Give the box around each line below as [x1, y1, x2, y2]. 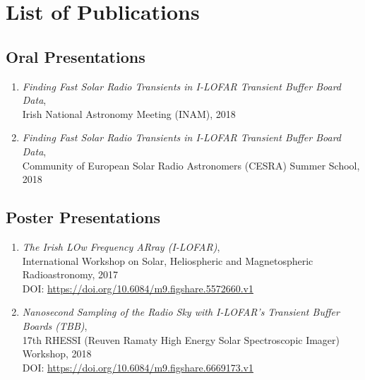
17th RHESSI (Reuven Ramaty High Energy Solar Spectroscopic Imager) [22, 332, 340, 347]
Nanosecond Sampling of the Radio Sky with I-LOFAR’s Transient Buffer [22, 304, 340, 319]
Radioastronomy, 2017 [22, 267, 119, 282]
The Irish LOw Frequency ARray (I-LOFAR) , [22, 239, 220, 254]
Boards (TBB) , [22, 318, 88, 333]
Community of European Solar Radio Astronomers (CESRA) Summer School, [22, 158, 360, 172]
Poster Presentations [6, 206, 161, 228]
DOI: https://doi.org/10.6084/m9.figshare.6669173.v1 [22, 360, 253, 374]
